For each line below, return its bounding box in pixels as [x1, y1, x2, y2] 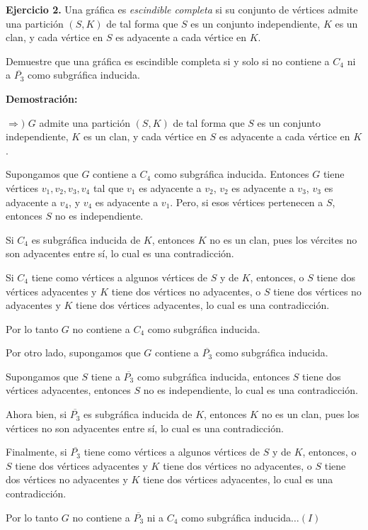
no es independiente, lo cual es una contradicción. [143, 383, 358, 397]
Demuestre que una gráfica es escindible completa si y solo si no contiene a [6, 53, 330, 68]
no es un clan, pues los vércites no [209, 232, 357, 247]
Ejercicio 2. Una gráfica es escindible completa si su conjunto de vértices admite [6, 2, 358, 16]
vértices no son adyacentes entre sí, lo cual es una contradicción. [6, 420, 284, 435]
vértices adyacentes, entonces [6, 383, 131, 397]
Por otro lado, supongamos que [6, 345, 141, 360]
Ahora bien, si [6, 407, 67, 422]
